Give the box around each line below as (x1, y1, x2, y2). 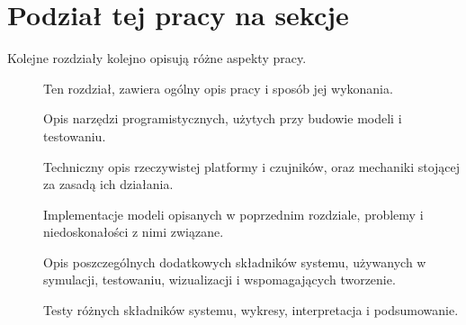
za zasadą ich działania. (43, 175, 174, 194)
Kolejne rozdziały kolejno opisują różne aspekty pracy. (7, 49, 307, 68)
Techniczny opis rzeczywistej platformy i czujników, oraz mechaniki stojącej (43, 157, 461, 176)
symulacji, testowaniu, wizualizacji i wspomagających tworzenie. (43, 270, 396, 289)
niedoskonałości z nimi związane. (43, 222, 224, 241)
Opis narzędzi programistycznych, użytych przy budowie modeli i (43, 109, 402, 128)
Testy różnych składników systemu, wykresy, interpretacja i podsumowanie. (43, 301, 459, 320)
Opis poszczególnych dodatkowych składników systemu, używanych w (43, 252, 426, 271)
